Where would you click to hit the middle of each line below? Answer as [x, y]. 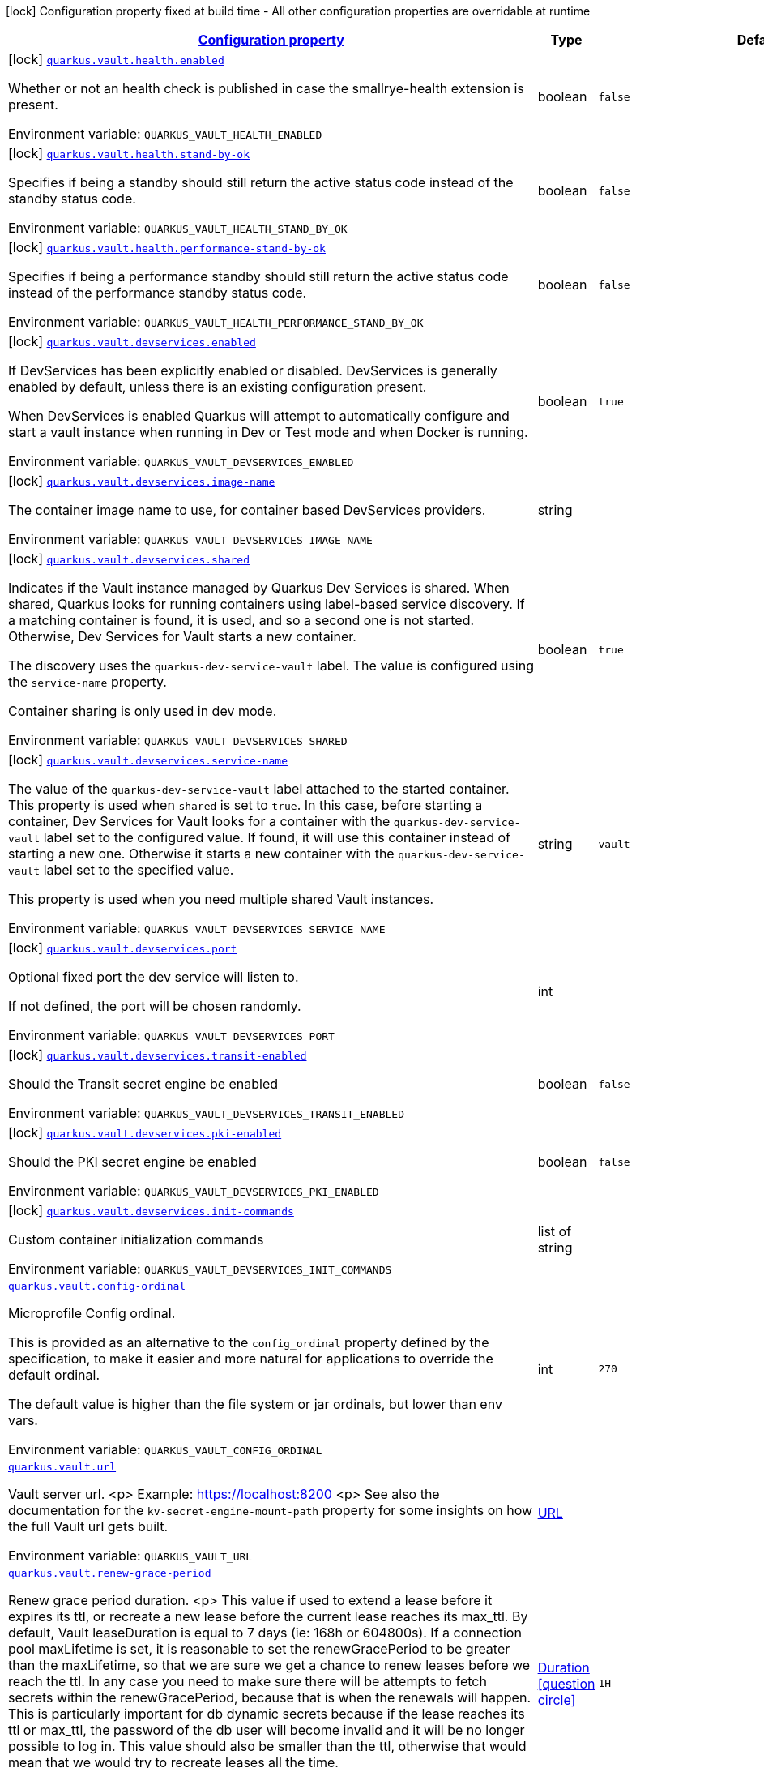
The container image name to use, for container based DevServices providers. [247, 510]
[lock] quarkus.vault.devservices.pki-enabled [145, 1132]
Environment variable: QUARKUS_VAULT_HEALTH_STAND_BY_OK [178, 228]
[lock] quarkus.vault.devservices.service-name [148, 760]
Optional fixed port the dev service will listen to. [154, 977]
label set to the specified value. [139, 870]
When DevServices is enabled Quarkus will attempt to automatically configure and [259, 416]
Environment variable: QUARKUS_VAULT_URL [130, 1556]
